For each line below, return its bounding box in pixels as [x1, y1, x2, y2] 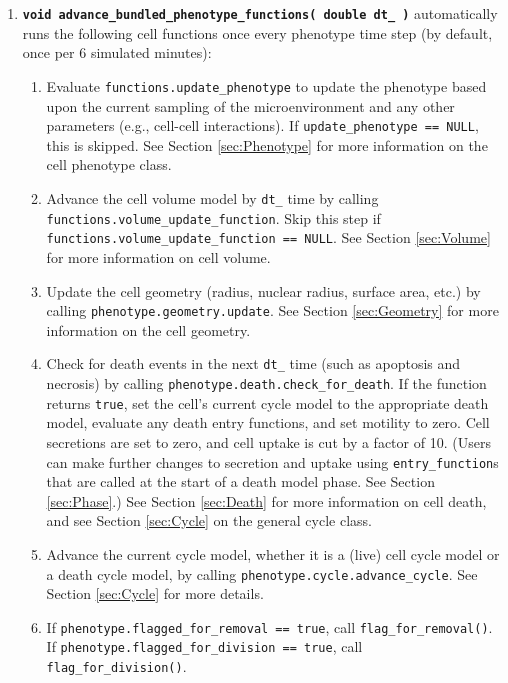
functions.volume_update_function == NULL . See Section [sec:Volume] [46, 227, 491, 248]
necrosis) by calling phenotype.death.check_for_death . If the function [46, 373, 487, 393]
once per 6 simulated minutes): [22, 42, 212, 63]
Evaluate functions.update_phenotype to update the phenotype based [46, 75, 487, 96]
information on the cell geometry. [46, 319, 251, 340]
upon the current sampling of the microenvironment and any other [46, 95, 455, 116]
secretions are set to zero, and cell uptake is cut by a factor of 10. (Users [46, 431, 491, 452]
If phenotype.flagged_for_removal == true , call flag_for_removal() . [46, 616, 493, 637]
